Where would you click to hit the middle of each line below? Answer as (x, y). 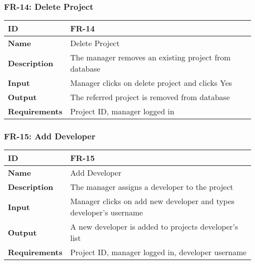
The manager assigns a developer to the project (152, 187)
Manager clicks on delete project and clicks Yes (151, 83)
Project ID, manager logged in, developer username (158, 252)
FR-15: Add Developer (50, 136)
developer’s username (107, 212)
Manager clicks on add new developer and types (153, 201)
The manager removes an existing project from (151, 57)
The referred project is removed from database (150, 97)
